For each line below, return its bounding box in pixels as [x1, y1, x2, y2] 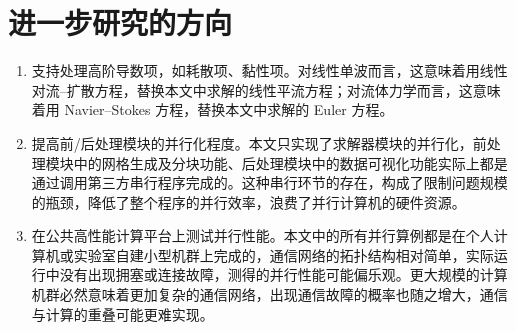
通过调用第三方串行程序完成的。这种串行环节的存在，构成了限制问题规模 [31, 172, 508, 193]
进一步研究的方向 [8, 2, 233, 43]
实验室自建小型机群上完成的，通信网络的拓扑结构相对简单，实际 [73, 244, 494, 265]
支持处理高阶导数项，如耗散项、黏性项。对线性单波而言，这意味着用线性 [31, 60, 508, 81]
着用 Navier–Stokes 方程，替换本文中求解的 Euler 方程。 [31, 99, 394, 120]
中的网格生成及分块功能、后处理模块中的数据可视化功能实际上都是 [73, 152, 508, 173]
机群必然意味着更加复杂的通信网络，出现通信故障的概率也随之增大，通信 [31, 284, 508, 305]
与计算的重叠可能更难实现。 [31, 303, 214, 324]
